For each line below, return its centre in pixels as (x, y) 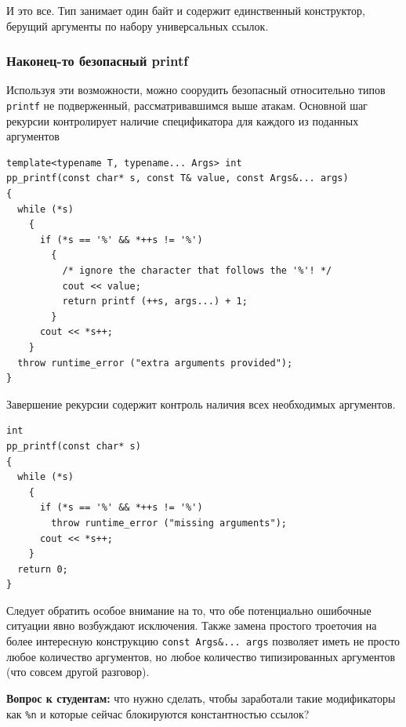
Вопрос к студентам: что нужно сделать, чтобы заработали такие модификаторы (201, 698)
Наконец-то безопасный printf (97, 61)
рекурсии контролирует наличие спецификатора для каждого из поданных (183, 120)
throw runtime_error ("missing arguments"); (169, 523)
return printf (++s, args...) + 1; (155, 302)
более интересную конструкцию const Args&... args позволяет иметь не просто (203, 641)
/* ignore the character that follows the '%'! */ (197, 271)
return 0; (43, 569)
